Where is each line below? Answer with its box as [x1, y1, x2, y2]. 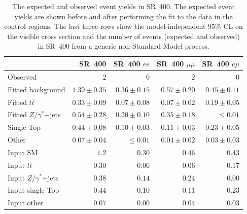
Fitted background [8, 84, 65, 94]
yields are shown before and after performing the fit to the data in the [14, 11, 233, 21]
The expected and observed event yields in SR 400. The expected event [12, 1, 235, 11]
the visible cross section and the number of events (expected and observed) [7, 30, 240, 41]
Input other [8, 197, 44, 208]
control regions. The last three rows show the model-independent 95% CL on [4, 21, 243, 31]
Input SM [8, 147, 38, 157]
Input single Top [8, 185, 59, 195]
